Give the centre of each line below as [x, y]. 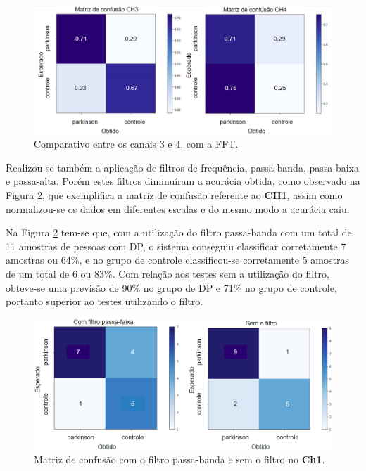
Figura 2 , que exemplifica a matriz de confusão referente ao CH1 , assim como [174, 194]
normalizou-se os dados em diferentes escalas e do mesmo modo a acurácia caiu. [178, 208]
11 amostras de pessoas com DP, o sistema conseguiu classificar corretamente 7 [176, 246]
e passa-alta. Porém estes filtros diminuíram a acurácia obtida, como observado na [183, 181]
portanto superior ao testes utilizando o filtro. [105, 301]
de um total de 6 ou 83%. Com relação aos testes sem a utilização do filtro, [168, 273]
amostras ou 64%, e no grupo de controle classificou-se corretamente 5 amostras [177, 260]
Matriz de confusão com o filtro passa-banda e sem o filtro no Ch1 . [179, 459]
